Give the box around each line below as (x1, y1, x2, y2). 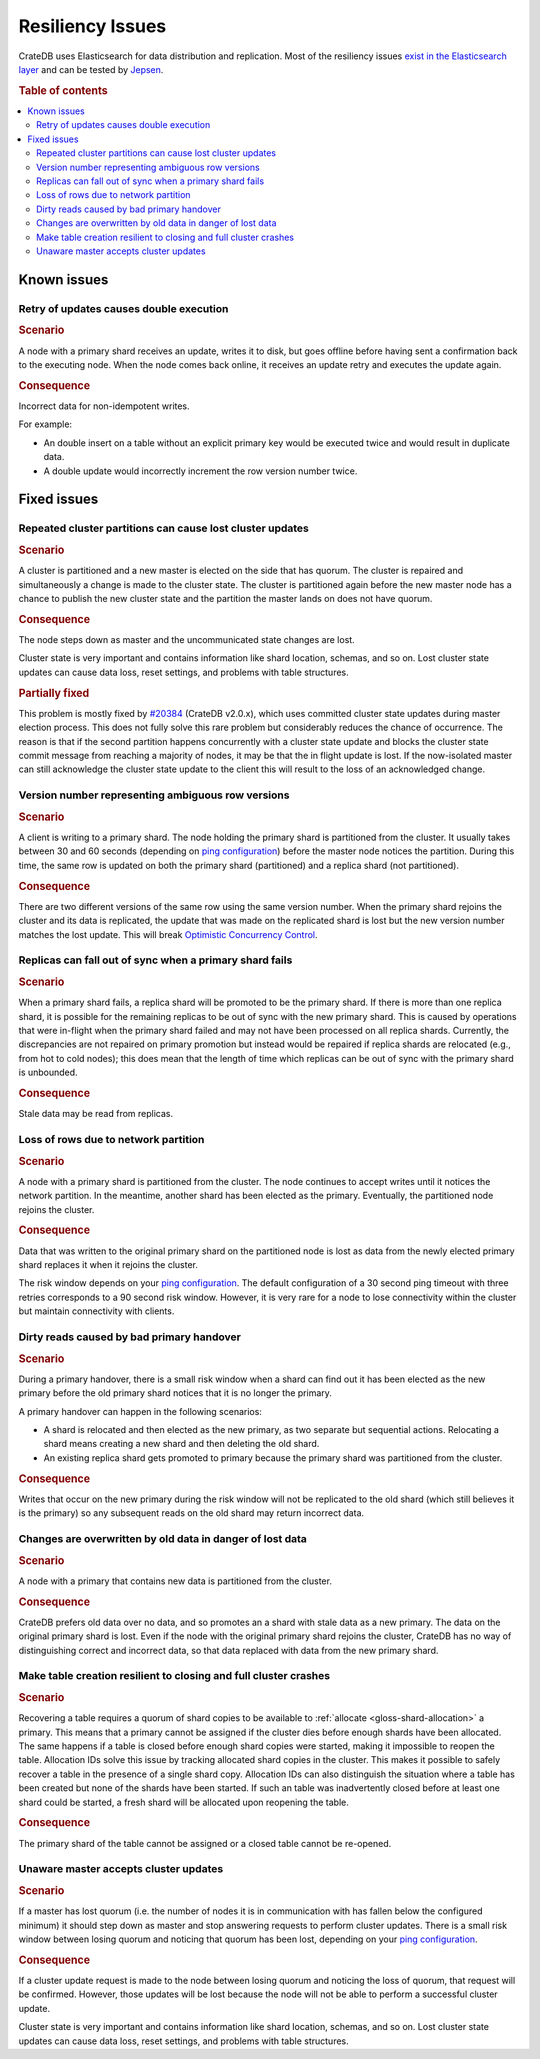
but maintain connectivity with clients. (18, 1305, 175, 1317)
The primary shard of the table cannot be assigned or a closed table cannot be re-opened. (18, 1837, 392, 1849)
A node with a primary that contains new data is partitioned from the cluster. (18, 1575, 332, 1587)
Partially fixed (18, 686, 90, 700)
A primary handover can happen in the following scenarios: (18, 1405, 262, 1417)
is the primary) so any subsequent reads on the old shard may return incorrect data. (18, 1507, 365, 1519)
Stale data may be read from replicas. (18, 1108, 174, 1120)
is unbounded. (18, 1066, 79, 1079)
